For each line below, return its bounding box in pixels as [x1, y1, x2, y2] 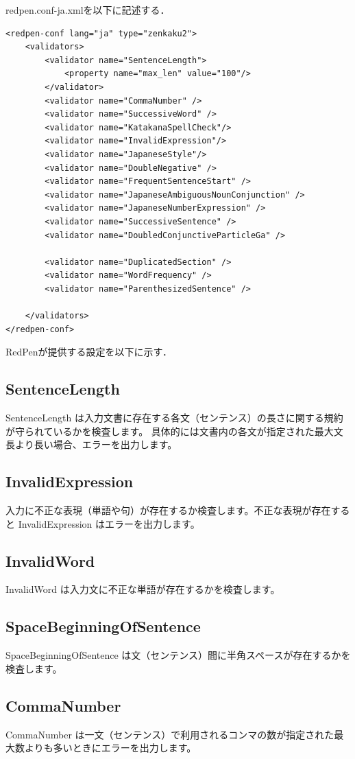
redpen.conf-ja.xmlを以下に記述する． [5, 3, 170, 16]
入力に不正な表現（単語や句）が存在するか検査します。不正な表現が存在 [5, 503, 331, 517]
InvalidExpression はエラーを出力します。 [18, 516, 200, 530]
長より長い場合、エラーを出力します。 [5, 437, 177, 452]
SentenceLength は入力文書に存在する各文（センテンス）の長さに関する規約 [5, 410, 343, 425]
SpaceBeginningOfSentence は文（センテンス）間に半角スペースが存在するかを [5, 648, 351, 662]
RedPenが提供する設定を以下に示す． [5, 345, 172, 359]
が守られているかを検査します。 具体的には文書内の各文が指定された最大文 [5, 423, 343, 438]
